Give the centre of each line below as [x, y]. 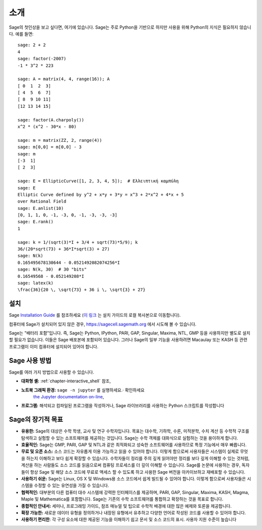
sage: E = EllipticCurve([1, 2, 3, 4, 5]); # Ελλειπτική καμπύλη [98, 181]
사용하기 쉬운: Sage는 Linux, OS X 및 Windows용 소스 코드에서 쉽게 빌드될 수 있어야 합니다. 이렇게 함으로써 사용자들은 [133, 479]
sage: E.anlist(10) [41, 208]
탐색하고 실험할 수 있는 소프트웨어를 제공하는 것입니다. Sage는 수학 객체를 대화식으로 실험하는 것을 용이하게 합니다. [130, 438]
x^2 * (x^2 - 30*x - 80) [47, 127]
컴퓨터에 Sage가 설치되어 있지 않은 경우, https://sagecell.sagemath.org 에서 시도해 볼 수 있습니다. [103, 324]
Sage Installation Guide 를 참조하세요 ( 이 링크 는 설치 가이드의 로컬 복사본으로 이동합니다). [95, 315]
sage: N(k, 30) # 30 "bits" [52, 269]
